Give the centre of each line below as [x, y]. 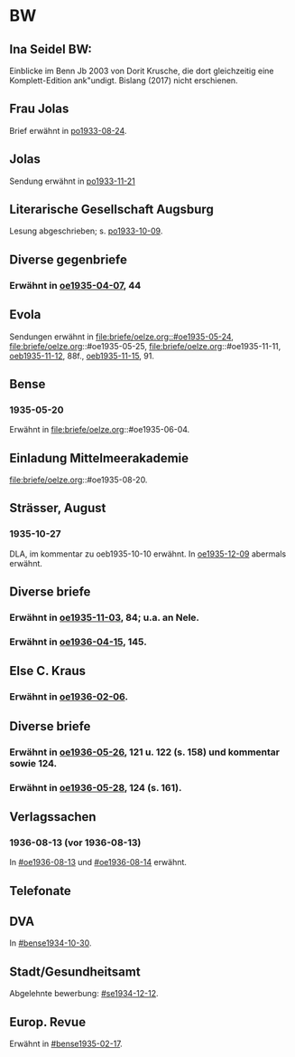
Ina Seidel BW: [51, 49]
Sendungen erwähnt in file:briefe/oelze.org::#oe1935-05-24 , [122, 337]
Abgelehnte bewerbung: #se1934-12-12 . [84, 994]
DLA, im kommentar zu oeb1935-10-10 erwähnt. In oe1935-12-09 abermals [148, 554]
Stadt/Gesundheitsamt [75, 971]
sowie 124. [33, 763]
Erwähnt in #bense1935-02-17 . [66, 1044]
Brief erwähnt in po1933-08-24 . [68, 130]
